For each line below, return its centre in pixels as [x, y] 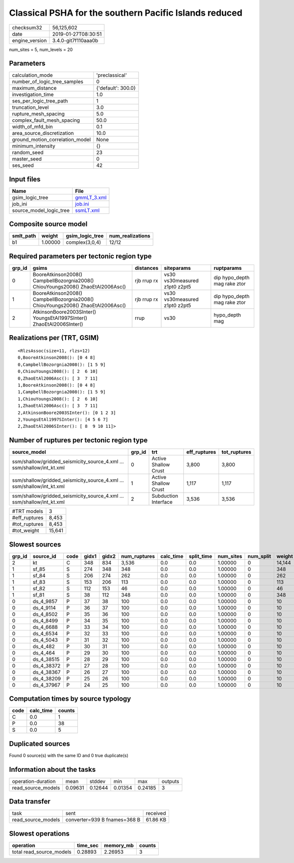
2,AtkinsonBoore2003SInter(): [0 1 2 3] [67, 413]
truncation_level [30, 107]
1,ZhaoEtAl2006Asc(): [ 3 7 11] [58, 406]
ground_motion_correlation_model [51, 140]
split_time [201, 556]
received [156, 813]
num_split [259, 556]
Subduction [165, 496]
